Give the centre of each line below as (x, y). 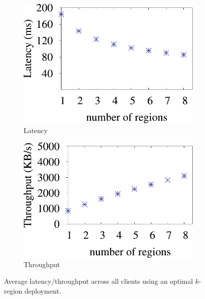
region (13, 290)
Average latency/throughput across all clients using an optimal (99, 281)
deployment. (43, 290)
